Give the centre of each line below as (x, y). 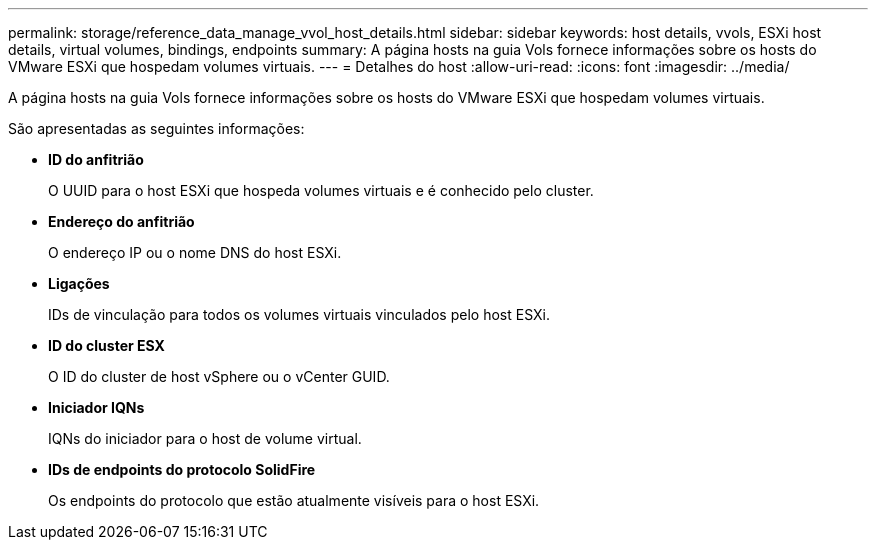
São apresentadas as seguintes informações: (156, 128)
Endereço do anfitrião (121, 221)
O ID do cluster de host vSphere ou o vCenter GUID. (219, 376)
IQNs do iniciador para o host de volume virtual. (205, 438)
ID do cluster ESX (106, 345)
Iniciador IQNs (96, 407)
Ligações (79, 283)
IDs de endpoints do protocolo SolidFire (182, 469)
